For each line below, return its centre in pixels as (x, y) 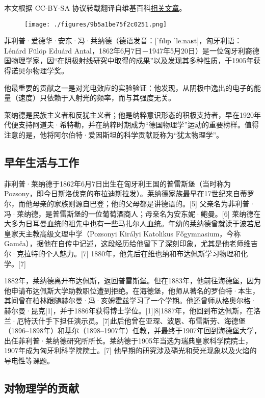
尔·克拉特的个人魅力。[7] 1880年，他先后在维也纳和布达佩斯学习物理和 (123, 253)
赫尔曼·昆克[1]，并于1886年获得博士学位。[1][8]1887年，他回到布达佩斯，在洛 (132, 310)
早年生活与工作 (42, 162)
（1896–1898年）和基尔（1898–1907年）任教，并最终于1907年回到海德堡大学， (132, 330)
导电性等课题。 (29, 360)
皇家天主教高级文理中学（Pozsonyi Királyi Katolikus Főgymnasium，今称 (123, 233)
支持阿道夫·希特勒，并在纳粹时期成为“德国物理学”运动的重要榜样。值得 (139, 125)
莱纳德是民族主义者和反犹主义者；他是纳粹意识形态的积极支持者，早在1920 (129, 114)
